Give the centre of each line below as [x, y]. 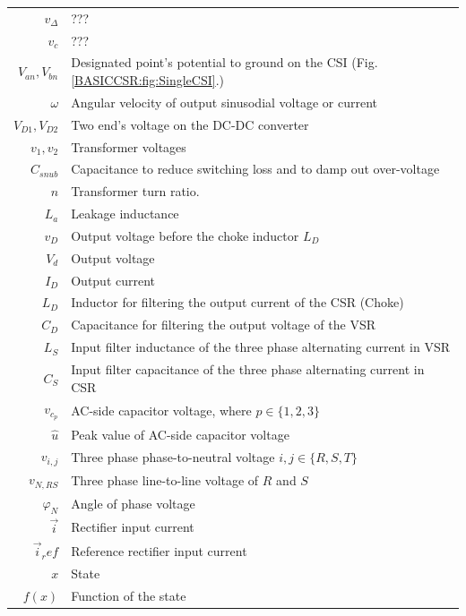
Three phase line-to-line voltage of [165, 479]
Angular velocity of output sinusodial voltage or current [224, 102]
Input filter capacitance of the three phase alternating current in [248, 369]
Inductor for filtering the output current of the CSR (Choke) [237, 302]
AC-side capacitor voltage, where [161, 411]
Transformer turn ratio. [135, 191]
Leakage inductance [125, 214]
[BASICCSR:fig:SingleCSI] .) [147, 80]
